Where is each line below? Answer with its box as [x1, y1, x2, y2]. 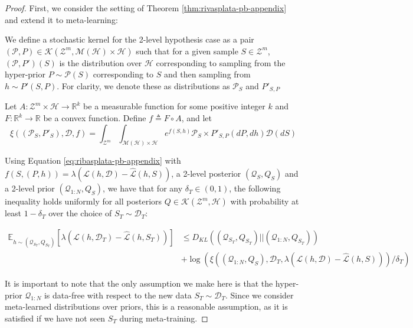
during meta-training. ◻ [119, 311, 208, 324]
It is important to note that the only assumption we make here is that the [5, 277, 273, 289]
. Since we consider [225, 288, 294, 301]
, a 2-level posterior [171, 167, 241, 180]
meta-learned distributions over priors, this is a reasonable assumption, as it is [5, 300, 288, 313]
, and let [181, 112, 212, 124]
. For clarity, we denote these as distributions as [57, 79, 230, 92]
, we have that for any [103, 182, 183, 194]
